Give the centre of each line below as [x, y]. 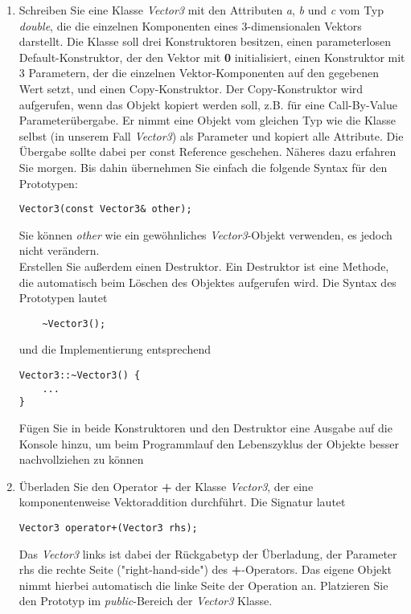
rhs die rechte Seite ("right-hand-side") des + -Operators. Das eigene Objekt [205, 569]
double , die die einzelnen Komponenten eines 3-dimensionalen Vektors [190, 25]
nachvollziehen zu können [81, 459]
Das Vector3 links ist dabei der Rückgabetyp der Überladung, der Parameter [208, 553]
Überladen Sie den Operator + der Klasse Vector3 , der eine [166, 486]
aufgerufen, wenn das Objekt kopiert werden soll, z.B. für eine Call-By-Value [208, 104]
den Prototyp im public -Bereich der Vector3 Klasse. [146, 601]
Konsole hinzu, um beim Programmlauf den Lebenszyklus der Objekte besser [209, 443]
